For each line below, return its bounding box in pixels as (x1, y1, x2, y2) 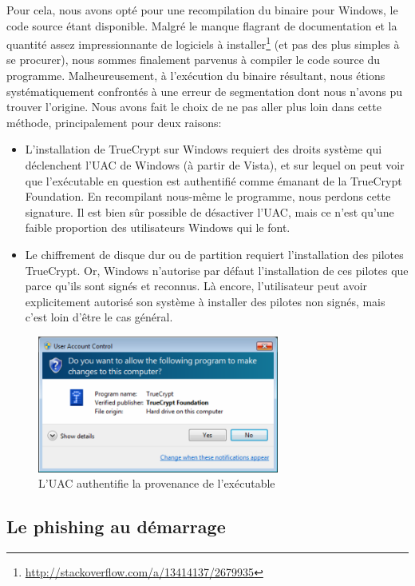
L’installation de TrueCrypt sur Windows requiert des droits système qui (25, 141, 382, 157)
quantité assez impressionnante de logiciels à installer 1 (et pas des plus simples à (6, 34, 400, 52)
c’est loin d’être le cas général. (25, 309, 173, 325)
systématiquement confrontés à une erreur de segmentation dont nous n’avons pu (6, 82, 403, 99)
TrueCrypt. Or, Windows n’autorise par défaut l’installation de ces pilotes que (25, 261, 409, 278)
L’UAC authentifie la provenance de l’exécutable (38, 475, 275, 492)
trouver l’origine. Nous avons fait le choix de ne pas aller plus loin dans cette (6, 98, 381, 115)
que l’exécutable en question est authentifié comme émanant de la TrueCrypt (25, 172, 402, 189)
